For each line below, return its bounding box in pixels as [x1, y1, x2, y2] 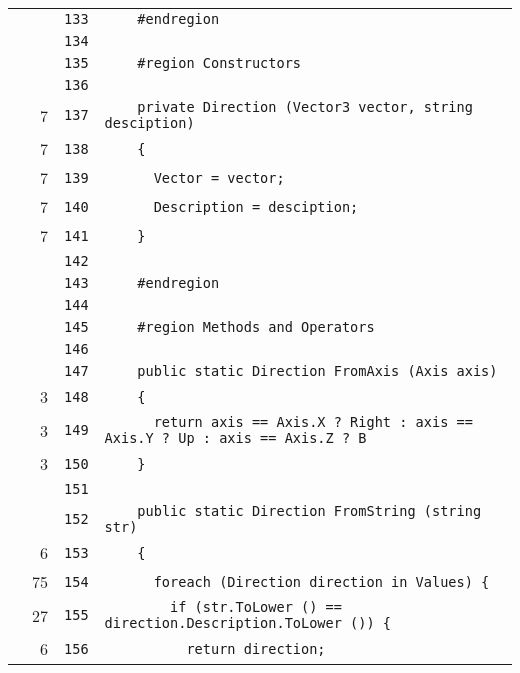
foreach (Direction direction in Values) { [153, 573, 490, 590]
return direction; [186, 640, 326, 657]
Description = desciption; [153, 198, 359, 215]
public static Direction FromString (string [137, 503, 482, 519]
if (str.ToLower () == [170, 599, 342, 615]
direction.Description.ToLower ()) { [104, 615, 392, 631]
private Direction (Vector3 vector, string [137, 99, 473, 115]
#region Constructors [137, 55, 302, 71]
